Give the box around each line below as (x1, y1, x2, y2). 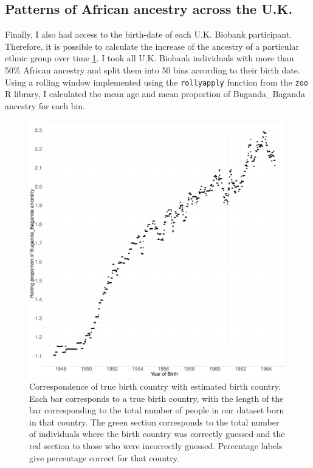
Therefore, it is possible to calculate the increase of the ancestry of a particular (5, 39, 299, 52)
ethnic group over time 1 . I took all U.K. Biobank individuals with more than (5, 52, 294, 64)
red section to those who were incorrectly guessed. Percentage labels (29, 439, 283, 452)
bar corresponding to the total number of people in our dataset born (29, 404, 284, 416)
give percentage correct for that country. (29, 451, 179, 464)
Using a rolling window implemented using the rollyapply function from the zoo (5, 75, 308, 88)
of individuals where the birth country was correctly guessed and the (29, 427, 285, 440)
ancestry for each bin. (5, 99, 85, 112)
